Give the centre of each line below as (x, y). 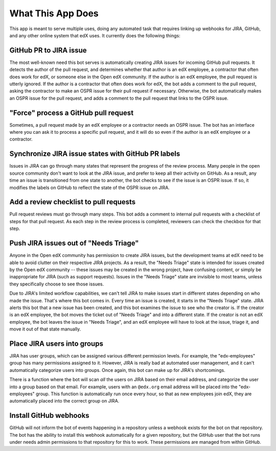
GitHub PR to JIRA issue (48, 50)
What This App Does (54, 13)
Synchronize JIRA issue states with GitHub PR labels (95, 154)
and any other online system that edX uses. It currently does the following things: (95, 35)
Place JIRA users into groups (56, 343)
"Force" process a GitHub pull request (72, 113)
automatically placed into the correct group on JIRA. (64, 401)
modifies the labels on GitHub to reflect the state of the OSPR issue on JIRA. (89, 187)
